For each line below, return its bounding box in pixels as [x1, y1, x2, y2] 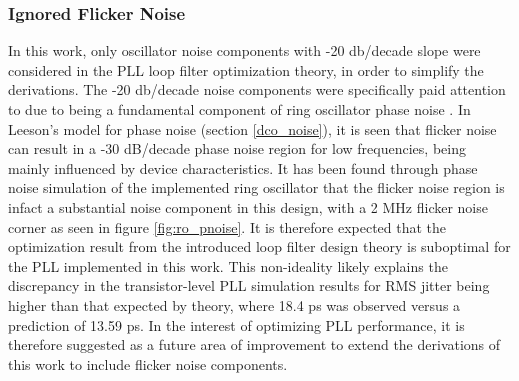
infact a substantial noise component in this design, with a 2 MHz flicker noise [8, 196, 488, 217]
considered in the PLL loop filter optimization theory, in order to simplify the [8, 59, 484, 80]
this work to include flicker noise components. [8, 353, 288, 374]
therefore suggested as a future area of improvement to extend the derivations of [8, 334, 501, 355]
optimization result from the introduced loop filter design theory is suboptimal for [8, 236, 511, 257]
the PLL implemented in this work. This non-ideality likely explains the [8, 255, 448, 276]
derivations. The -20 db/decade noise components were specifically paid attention [8, 79, 506, 100]
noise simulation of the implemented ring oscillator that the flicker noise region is [8, 177, 505, 198]
